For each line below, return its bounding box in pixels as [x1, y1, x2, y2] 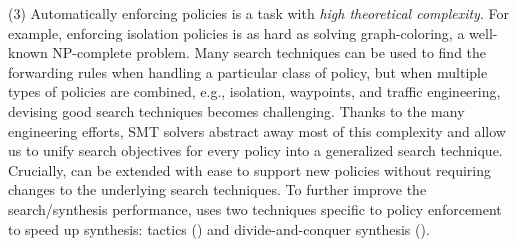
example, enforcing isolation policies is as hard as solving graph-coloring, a [8, 22, 465, 43]
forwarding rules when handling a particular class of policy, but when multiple [8, 61, 488, 82]
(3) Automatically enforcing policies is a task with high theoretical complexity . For [8, 3, 509, 23]
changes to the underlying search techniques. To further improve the [8, 179, 427, 200]
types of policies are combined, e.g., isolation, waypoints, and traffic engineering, [8, 81, 501, 102]
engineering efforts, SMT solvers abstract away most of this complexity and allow [8, 120, 506, 141]
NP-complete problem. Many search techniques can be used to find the [52, 42, 487, 63]
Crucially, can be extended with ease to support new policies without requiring [8, 159, 492, 180]
